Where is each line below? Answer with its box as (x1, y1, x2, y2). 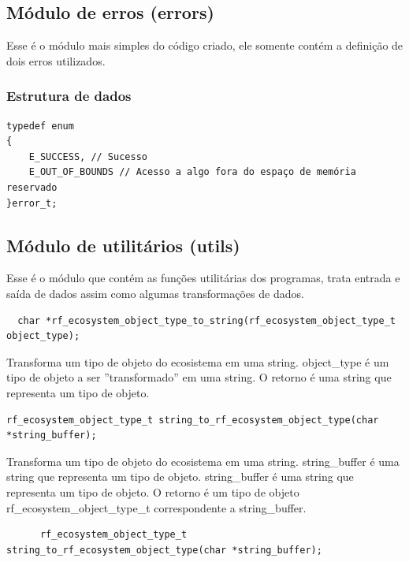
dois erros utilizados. (6, 52, 106, 69)
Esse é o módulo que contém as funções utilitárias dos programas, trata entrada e (6, 270, 400, 286)
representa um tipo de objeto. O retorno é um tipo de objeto (6, 483, 299, 500)
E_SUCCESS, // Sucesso (28, 151, 147, 162)
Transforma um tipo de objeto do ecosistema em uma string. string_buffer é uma (6, 452, 400, 469)
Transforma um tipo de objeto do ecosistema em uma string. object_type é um (6, 353, 389, 370)
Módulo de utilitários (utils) (6, 233, 240, 257)
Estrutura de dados (6, 86, 132, 106)
